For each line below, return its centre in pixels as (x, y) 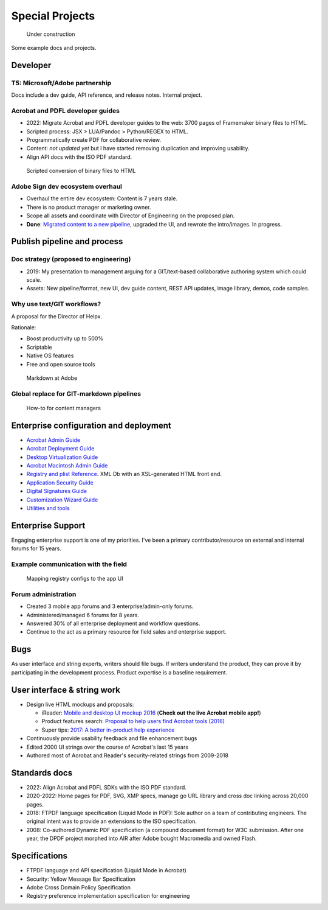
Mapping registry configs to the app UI (75, 579)
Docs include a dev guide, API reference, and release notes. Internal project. (107, 95)
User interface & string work (66, 690)
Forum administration (44, 594)
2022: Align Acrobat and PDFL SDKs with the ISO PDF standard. (106, 787)
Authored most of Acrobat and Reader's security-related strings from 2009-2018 (128, 755)
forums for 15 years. (36, 548)
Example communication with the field (69, 564)
